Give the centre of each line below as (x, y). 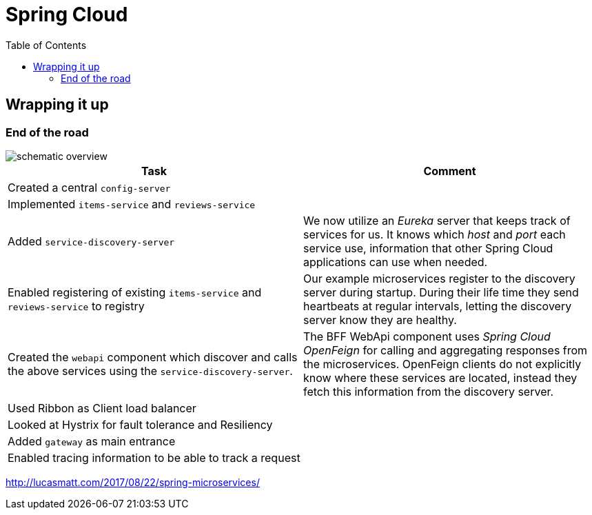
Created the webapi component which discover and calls (153, 357)
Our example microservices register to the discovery (439, 278)
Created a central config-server (89, 187)
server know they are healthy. (380, 320)
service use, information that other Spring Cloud (428, 248)
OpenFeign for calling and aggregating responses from (446, 350)
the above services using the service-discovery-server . (150, 371)
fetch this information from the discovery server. (429, 391)
